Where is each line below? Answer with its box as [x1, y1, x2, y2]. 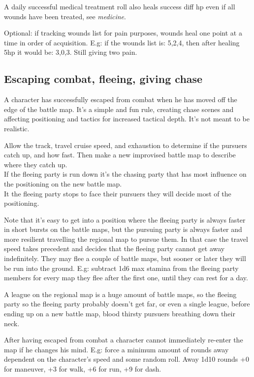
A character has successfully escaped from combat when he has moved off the [4, 94, 237, 105]
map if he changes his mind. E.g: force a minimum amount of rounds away [4, 344, 229, 354]
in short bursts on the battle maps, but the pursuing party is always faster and [4, 224, 242, 234]
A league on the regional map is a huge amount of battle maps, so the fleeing [4, 289, 237, 299]
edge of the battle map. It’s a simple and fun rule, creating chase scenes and [4, 104, 234, 114]
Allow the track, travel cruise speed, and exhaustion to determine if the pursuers [4, 140, 247, 150]
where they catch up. [4, 159, 67, 169]
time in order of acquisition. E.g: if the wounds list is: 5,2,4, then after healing [4, 37, 240, 47]
